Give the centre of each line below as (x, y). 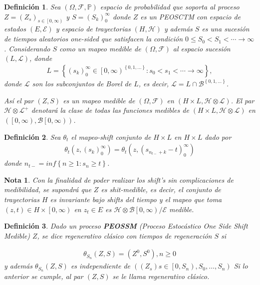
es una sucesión (226, 29)
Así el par (19, 100)
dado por (218, 137)
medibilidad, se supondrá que (48, 189)
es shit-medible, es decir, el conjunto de (161, 189)
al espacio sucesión (202, 48)
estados (15, 29)
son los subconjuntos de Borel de (82, 84)
